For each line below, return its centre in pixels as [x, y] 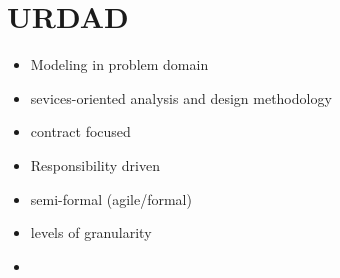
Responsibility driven [95, 164]
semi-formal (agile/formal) [111, 198]
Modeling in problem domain [119, 64]
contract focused [80, 131]
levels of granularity [91, 232]
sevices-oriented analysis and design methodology [181, 97]
